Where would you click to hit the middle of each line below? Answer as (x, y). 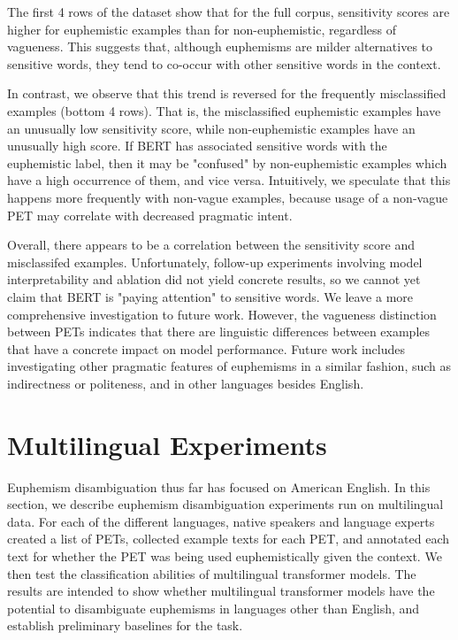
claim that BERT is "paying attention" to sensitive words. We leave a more (210, 296)
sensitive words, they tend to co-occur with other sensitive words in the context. (224, 63)
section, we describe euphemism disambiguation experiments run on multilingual (225, 504)
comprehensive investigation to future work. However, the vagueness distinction (222, 314)
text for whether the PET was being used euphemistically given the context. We (225, 555)
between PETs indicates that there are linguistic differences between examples (219, 332)
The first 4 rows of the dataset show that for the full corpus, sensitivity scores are (229, 12)
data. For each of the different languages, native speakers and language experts (221, 521)
